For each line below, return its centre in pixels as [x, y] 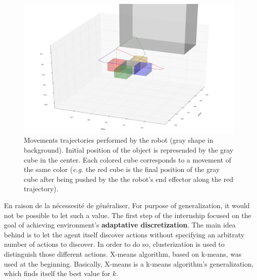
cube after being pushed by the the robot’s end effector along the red [129, 179]
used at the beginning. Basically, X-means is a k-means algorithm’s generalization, [129, 263]
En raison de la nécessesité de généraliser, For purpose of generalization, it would [127, 205]
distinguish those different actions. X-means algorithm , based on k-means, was [123, 253]
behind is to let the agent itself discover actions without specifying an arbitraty [124, 234]
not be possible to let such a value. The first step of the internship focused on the [128, 215]
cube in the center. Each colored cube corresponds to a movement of [128, 159]
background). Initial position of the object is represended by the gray [129, 150]
